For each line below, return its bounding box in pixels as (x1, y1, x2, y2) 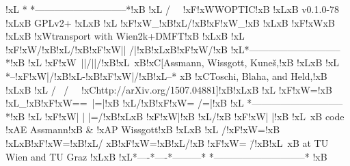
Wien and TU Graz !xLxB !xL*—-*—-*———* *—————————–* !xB (5, 149, 327, 163)
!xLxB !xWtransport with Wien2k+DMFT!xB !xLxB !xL (5, 29, 245, 43)
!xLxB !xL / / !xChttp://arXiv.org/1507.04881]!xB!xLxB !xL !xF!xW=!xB (5, 82, 332, 96)
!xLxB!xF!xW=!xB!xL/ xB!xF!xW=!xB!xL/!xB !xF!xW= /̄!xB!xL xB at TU (5, 135, 329, 150)
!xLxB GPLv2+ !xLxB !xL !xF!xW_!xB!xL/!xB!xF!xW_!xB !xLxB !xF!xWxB (5, 15, 335, 29)
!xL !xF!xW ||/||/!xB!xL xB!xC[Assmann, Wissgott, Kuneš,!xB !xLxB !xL (27, 55, 340, 70)
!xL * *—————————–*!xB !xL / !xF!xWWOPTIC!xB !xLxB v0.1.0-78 (5, 2, 340, 16)
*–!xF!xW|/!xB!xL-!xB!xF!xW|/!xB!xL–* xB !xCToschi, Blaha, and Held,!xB (5, 68, 327, 83)
